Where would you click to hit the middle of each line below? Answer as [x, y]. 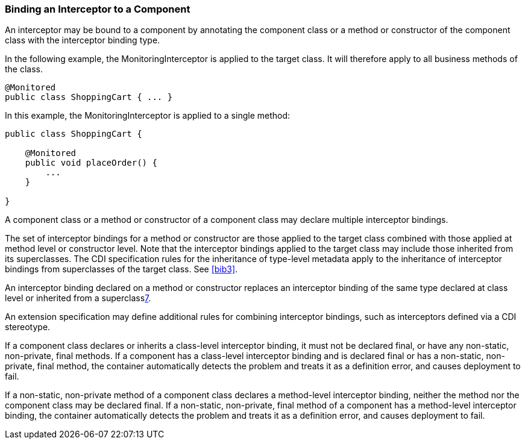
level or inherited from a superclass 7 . [78, 298]
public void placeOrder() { [91, 163]
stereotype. [28, 327]
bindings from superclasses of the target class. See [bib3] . [121, 269]
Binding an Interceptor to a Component [98, 9]
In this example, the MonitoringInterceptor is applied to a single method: [148, 116]
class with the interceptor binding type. [83, 40]
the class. [24, 69]
